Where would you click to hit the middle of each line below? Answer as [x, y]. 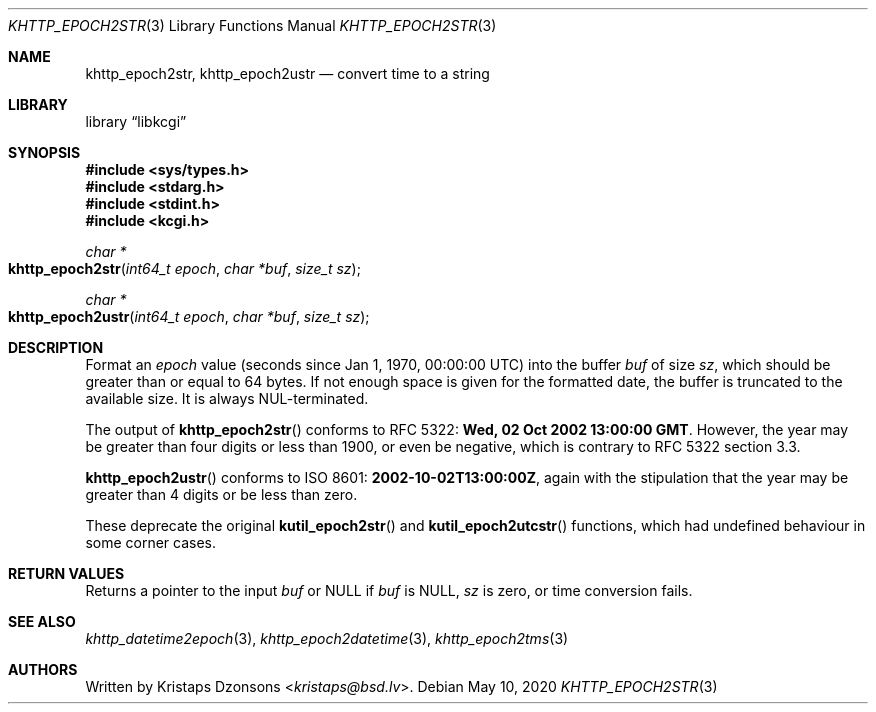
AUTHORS [43, 669]
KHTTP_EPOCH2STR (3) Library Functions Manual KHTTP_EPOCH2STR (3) [252, 25]
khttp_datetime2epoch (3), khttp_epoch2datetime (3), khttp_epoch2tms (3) [327, 638]
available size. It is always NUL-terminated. [227, 398]
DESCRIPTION [56, 347]
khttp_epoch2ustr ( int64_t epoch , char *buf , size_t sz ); [189, 316]
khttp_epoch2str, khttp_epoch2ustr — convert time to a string [287, 73]
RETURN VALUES [66, 573]
